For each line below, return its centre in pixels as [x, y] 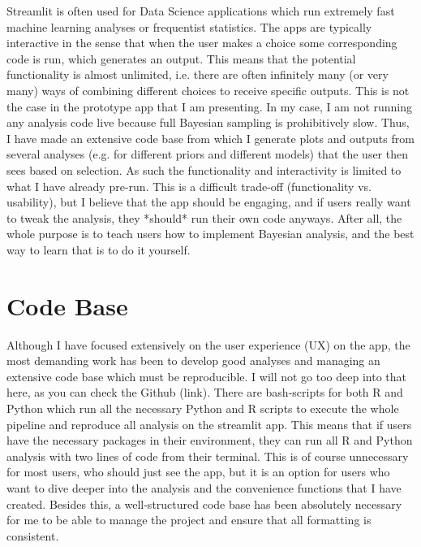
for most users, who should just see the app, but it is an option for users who [198, 472]
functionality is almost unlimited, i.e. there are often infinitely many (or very [198, 74]
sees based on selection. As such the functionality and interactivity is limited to [204, 169]
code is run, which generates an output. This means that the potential [181, 58]
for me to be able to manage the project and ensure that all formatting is [189, 520]
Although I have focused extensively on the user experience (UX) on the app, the [208, 344]
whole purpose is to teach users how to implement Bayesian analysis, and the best [210, 234]
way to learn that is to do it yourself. [99, 249]
